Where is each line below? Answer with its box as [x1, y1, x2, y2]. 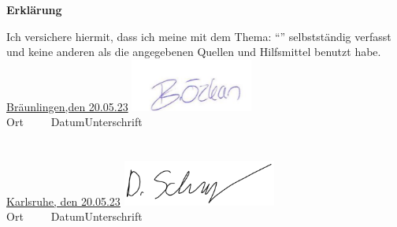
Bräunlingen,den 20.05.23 [6, 98, 128, 114]
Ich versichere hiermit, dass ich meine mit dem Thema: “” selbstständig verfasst [6, 28, 391, 44]
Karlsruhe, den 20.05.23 [6, 192, 121, 209]
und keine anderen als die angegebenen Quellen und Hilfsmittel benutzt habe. [6, 43, 381, 60]
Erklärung [6, 2, 62, 17]
